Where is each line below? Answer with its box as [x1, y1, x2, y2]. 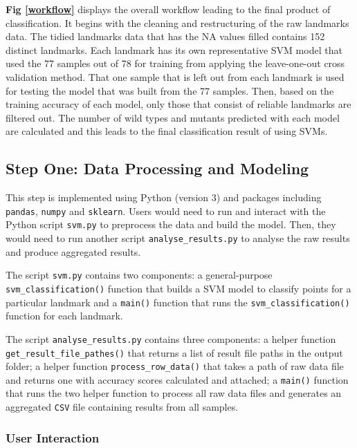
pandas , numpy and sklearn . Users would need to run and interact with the [6, 203, 326, 218]
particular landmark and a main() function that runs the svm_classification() [6, 295, 350, 309]
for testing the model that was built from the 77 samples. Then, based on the [6, 83, 334, 97]
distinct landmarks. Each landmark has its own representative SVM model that [6, 42, 342, 57]
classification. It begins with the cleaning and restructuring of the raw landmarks [6, 15, 349, 30]
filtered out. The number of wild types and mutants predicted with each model [6, 110, 340, 124]
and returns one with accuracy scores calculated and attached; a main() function [6, 372, 349, 386]
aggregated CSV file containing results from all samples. [6, 400, 239, 414]
